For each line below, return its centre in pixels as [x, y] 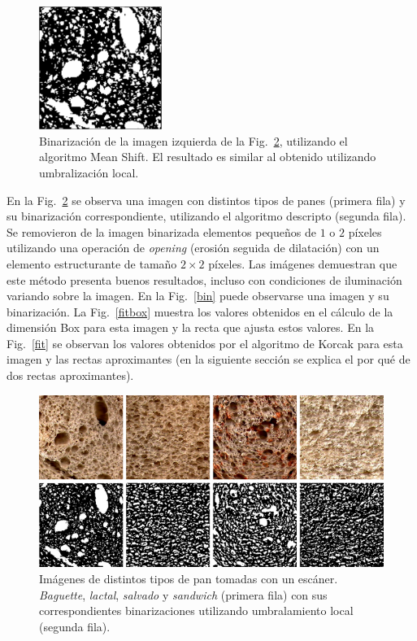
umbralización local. [89, 172]
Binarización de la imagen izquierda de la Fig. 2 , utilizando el [193, 140]
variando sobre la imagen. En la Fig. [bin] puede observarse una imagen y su [198, 296]
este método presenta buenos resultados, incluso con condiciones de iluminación [204, 279]
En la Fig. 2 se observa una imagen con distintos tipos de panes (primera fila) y [206, 200]
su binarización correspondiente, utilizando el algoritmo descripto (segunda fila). [206, 216]
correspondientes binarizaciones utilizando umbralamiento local [196, 610]
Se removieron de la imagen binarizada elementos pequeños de [161, 231]
